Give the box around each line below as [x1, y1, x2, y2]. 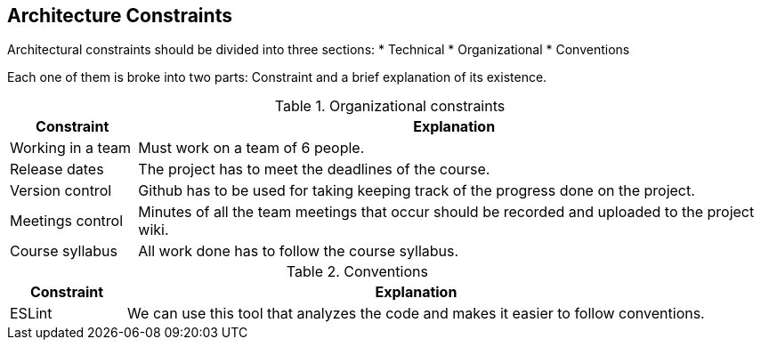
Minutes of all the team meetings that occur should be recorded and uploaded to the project [138, 203, 755, 222]
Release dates [10, 160, 104, 179]
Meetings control [10, 212, 124, 230]
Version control [10, 182, 112, 200]
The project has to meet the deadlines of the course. [138, 160, 490, 179]
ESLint [10, 304, 53, 323]
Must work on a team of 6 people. [138, 139, 365, 157]
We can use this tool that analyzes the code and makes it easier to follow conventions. [127, 304, 705, 323]
